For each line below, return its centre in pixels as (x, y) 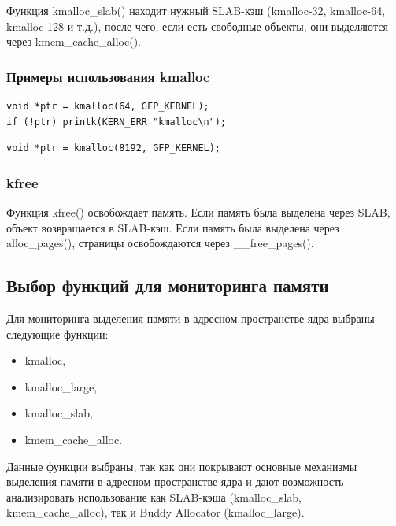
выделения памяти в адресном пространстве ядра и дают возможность (175, 482)
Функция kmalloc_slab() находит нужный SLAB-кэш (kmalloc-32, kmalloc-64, (196, 10)
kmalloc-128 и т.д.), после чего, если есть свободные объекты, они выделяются (197, 26)
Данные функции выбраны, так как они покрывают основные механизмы (182, 466)
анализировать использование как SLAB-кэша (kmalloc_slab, (154, 496)
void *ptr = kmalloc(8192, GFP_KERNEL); (114, 148)
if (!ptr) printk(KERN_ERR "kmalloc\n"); (117, 122)
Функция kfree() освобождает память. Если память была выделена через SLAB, (198, 212)
